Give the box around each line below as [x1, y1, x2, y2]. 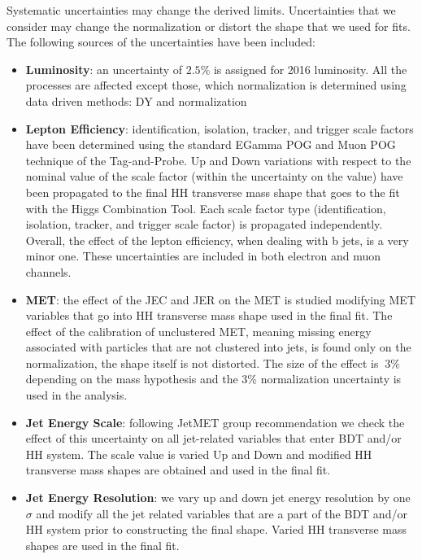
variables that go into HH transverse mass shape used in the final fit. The [25, 307, 393, 324]
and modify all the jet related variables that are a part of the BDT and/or [36, 504, 407, 522]
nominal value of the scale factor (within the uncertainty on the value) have [25, 168, 403, 185]
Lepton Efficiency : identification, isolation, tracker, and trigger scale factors [25, 120, 414, 137]
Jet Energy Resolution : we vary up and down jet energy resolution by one [25, 489, 411, 506]
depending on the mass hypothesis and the [25, 370, 238, 387]
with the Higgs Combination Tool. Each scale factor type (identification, [25, 199, 386, 216]
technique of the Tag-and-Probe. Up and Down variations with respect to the [25, 151, 411, 168]
